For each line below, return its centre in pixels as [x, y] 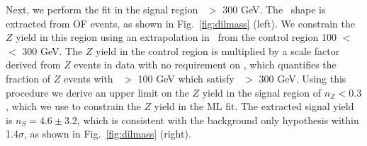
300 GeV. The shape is [274, 9]
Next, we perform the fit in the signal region [102, 9]
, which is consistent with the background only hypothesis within [218, 120]
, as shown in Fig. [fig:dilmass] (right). [107, 134]
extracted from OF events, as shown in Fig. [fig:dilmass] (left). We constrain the [180, 23]
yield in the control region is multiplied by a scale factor [218, 50]
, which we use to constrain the [73, 106]
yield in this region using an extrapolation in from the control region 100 [176, 37]
